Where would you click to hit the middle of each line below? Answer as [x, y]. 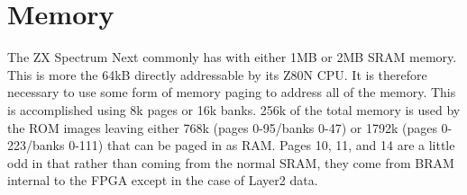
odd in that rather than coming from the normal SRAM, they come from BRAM [231, 162]
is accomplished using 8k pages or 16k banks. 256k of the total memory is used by [234, 109]
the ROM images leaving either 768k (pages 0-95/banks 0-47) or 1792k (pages [222, 127]
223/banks [36, 145]
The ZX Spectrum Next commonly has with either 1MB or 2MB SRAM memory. [232, 57]
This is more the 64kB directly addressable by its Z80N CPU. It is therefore [217, 74]
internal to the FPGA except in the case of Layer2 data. [163, 180]
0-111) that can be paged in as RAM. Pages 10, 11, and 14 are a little [262, 145]
